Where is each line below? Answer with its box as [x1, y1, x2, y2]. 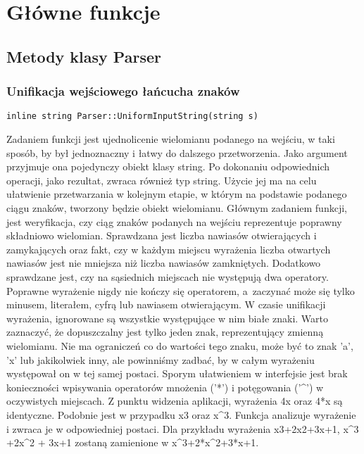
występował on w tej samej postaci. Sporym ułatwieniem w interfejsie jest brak [6, 366, 348, 381]
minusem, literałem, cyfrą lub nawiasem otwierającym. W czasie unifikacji [6, 297, 326, 312]
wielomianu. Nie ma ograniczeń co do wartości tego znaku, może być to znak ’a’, [6, 338, 353, 353]
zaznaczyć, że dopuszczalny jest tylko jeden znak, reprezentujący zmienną [6, 324, 324, 339]
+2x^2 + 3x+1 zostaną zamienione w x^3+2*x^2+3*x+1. [6, 435, 259, 450]
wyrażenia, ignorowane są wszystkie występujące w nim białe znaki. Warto [6, 310, 328, 325]
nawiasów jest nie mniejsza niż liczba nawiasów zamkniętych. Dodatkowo [6, 256, 321, 270]
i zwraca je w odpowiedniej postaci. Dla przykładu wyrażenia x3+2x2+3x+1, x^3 [6, 421, 359, 436]
